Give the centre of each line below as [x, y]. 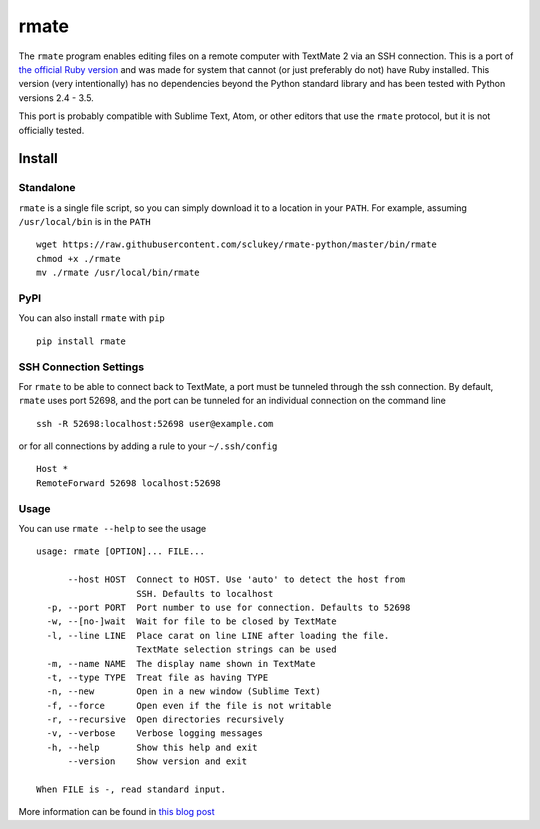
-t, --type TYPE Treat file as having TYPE [157, 677]
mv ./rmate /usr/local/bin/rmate [118, 273]
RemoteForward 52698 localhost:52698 [129, 483]
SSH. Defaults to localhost [205, 593]
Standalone [47, 188]
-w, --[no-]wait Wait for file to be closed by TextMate [191, 621]
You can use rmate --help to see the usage [112, 528]
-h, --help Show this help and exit [152, 747]
